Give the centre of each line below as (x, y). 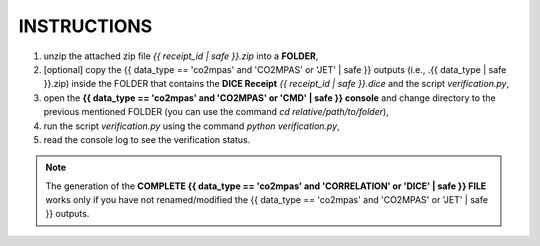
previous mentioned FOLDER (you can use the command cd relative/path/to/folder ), (216, 112)
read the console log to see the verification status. (147, 139)
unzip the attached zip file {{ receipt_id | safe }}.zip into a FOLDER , (181, 56)
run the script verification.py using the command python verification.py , (191, 126)
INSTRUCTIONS (85, 26)
